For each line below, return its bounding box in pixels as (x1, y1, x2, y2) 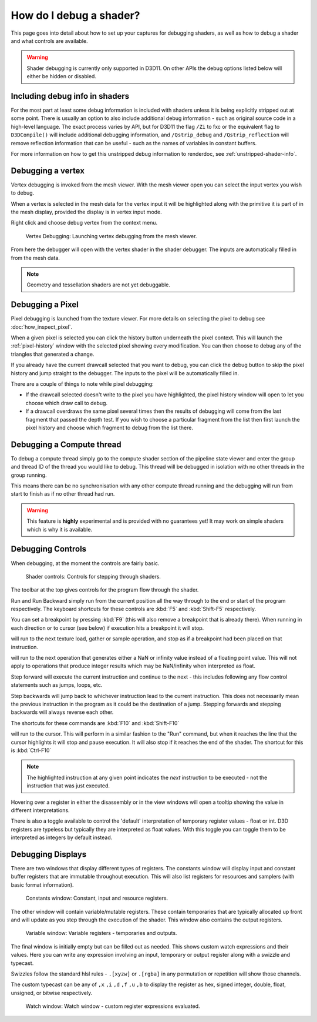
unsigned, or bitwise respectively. (11, 989, 93, 996)
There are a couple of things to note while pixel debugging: (11, 380, 154, 388)
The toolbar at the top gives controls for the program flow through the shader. (11, 586, 199, 593)
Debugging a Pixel (11, 300, 79, 310)
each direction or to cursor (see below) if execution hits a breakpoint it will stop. (11, 624, 204, 632)
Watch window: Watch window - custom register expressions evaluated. (25, 1003, 200, 1010)
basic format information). (11, 881, 74, 888)
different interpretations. (11, 806, 70, 814)
